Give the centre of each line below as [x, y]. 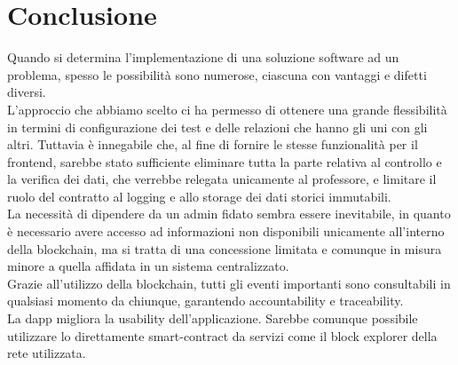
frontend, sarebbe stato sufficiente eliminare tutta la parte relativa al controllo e [225, 161]
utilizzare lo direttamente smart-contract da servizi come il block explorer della [222, 335]
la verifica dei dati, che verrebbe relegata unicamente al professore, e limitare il [222, 179]
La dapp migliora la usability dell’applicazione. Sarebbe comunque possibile [213, 318]
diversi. [27, 92]
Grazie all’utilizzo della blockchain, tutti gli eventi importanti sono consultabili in [229, 283]
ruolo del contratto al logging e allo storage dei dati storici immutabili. [199, 196]
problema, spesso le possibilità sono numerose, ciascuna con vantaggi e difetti [217, 74]
